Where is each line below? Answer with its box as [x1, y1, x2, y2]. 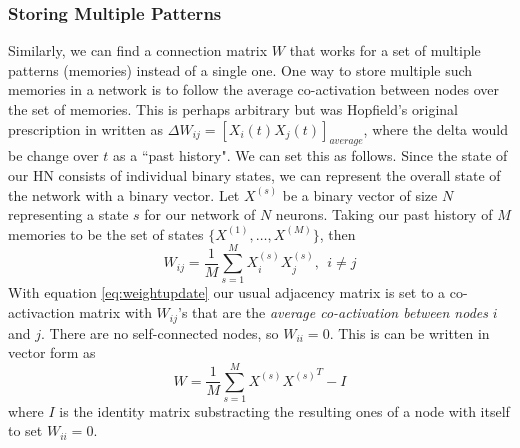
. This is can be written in [329, 322, 490, 343]
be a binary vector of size [282, 184, 438, 205]
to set [8, 420, 43, 441]
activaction [8, 302, 75, 323]
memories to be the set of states [8, 223, 204, 244]
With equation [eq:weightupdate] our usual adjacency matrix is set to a [8, 282, 446, 303]
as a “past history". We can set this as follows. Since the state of [113, 145, 508, 166]
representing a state [8, 204, 129, 225]
